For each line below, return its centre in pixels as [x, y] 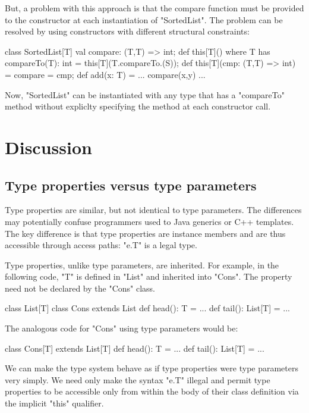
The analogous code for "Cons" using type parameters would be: [122, 328]
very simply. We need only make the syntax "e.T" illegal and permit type [138, 379]
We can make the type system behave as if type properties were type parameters [152, 368]
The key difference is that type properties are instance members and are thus [145, 233]
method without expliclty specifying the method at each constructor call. [138, 106]
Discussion [48, 147]
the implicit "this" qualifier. [54, 403]
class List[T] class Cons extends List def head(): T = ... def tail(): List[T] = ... [147, 308]
